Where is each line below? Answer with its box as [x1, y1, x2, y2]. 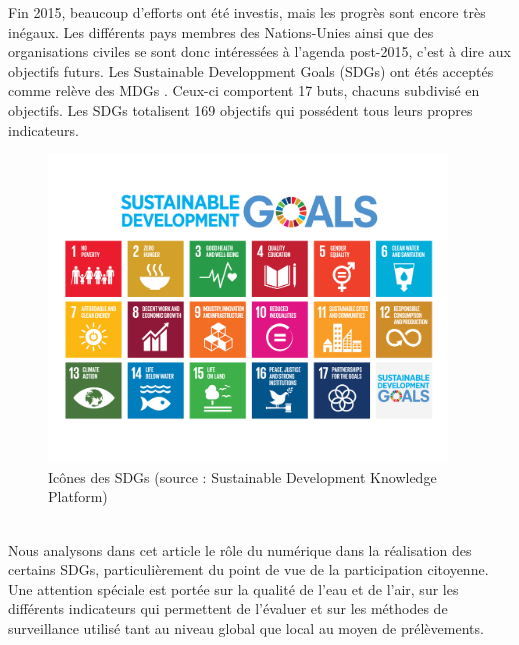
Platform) [48, 486, 108, 507]
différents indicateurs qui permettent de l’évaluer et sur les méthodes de [8, 598, 448, 619]
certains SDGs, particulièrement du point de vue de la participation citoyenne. [8, 559, 489, 580]
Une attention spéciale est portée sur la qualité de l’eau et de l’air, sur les [8, 578, 459, 599]
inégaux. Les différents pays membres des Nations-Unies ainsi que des [8, 21, 434, 42]
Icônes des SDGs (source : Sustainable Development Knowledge [48, 466, 437, 487]
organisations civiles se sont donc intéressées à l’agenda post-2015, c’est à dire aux [8, 41, 511, 62]
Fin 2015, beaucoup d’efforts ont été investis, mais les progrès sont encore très [8, 2, 486, 22]
